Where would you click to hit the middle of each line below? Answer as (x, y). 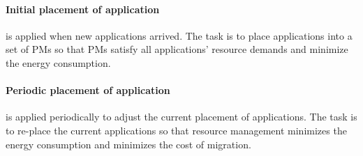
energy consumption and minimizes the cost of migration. (128, 144)
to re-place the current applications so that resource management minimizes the (176, 130)
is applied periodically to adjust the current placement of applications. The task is (181, 117)
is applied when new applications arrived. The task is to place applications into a (179, 35)
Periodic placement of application (88, 90)
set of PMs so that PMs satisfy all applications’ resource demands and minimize (177, 49)
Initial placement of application (83, 9)
